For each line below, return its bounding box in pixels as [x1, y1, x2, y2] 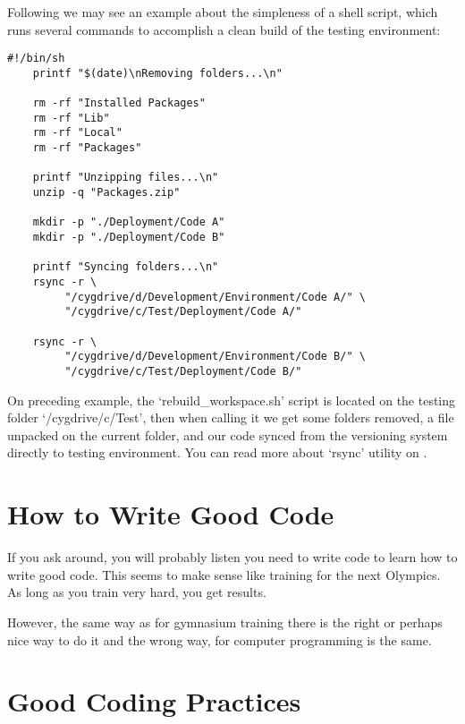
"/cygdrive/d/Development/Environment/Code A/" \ [64, 290, 366, 303]
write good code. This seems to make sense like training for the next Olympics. [7, 565, 441, 583]
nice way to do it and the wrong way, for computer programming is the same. [7, 630, 432, 649]
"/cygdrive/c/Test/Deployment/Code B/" [64, 364, 302, 378]
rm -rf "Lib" [32, 111, 110, 124]
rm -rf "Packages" [32, 141, 142, 155]
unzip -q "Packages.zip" [32, 186, 181, 200]
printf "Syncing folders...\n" [32, 260, 219, 274]
